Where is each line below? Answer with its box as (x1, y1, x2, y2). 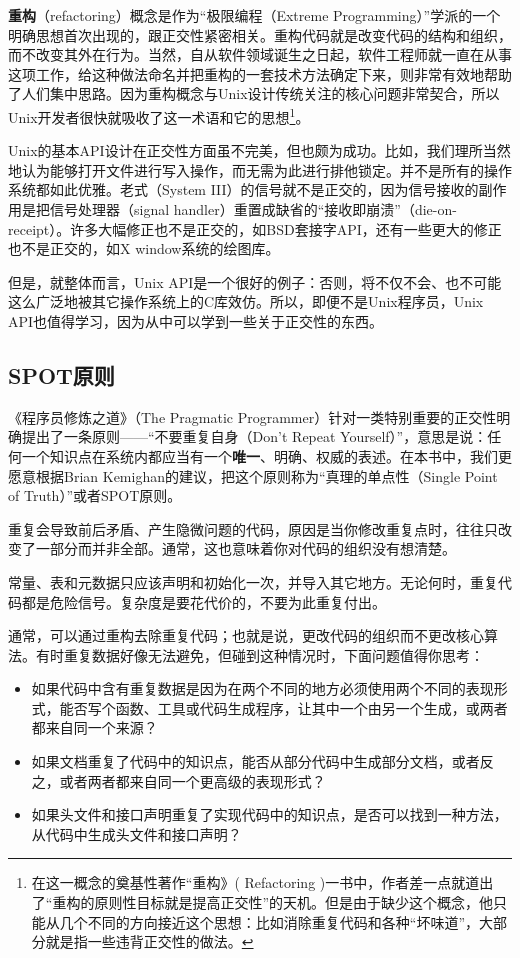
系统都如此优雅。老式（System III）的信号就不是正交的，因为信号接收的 (8, 179, 479, 200)
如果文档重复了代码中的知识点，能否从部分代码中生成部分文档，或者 (31, 751, 480, 772)
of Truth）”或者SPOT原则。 (8, 485, 182, 506)
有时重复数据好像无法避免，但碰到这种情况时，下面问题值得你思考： (35, 644, 484, 665)
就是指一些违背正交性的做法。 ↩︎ (45, 931, 254, 952)
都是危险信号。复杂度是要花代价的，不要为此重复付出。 (21, 591, 386, 612)
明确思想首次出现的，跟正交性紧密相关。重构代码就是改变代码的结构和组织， (8, 24, 512, 45)
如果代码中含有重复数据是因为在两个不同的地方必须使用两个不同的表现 (31, 678, 494, 699)
